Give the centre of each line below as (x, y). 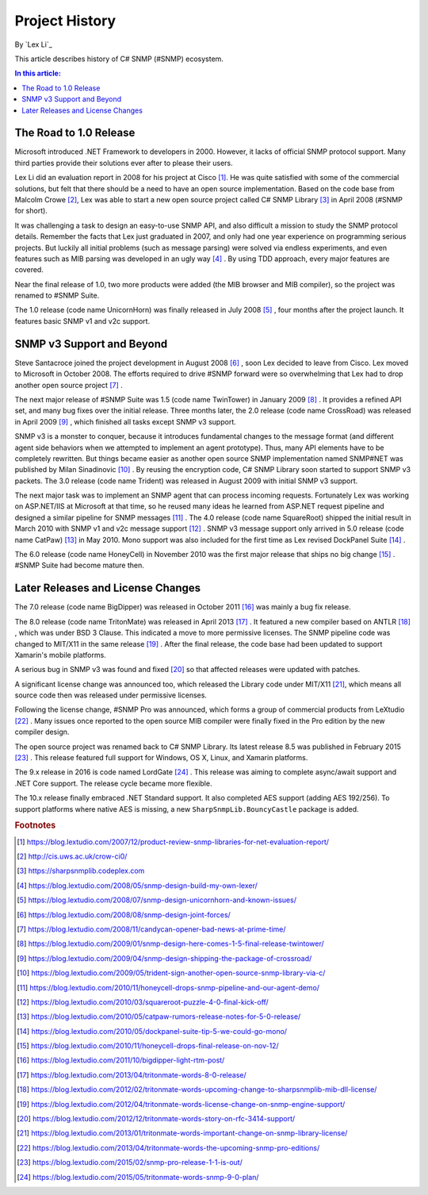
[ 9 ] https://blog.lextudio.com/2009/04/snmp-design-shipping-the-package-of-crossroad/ (164, 958)
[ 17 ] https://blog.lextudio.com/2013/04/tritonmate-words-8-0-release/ (132, 1074)
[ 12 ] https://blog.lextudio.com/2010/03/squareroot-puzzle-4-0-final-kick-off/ (143, 1002)
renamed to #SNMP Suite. (57, 296)
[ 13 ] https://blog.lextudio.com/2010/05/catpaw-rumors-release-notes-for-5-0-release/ (159, 1016)
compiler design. (42, 732)
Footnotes (35, 825)
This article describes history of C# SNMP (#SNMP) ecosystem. (119, 59)
